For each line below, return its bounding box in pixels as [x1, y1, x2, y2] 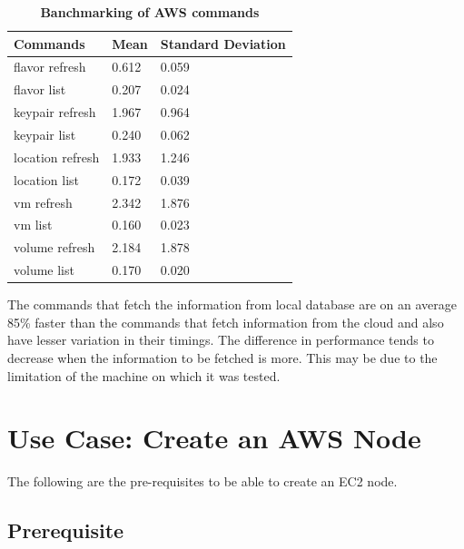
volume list [14, 260, 74, 279]
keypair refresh [14, 103, 96, 122]
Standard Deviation [160, 34, 286, 53]
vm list [14, 215, 53, 234]
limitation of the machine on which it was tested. [7, 366, 281, 385]
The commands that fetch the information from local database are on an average [7, 295, 457, 314]
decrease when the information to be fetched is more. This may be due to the [7, 348, 438, 367]
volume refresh [14, 238, 95, 257]
